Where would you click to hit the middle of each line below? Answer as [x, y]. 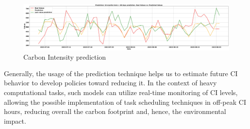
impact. [15, 121]
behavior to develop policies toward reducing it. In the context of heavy [110, 83]
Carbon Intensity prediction [65, 57]
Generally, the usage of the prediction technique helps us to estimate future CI [121, 73]
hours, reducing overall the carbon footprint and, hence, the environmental [115, 111]
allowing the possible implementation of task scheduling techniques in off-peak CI [125, 102]
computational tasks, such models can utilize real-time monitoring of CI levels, [121, 92]
